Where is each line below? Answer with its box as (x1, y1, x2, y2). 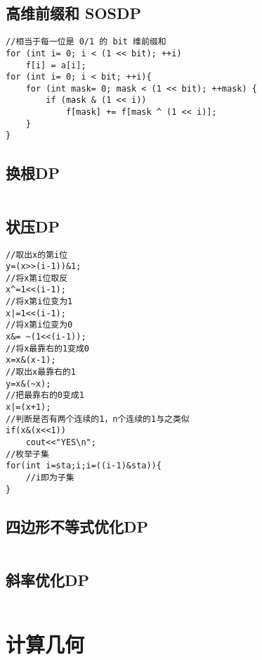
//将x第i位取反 (6, 273, 68, 283)
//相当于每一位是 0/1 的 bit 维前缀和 (6, 37, 166, 47)
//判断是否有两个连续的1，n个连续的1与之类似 (6, 413, 190, 424)
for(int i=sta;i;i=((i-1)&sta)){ (6, 461, 162, 471)
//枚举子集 (6, 449, 49, 459)
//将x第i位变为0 (6, 320, 73, 330)
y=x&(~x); (6, 378, 51, 389)
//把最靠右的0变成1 (6, 390, 84, 401)
